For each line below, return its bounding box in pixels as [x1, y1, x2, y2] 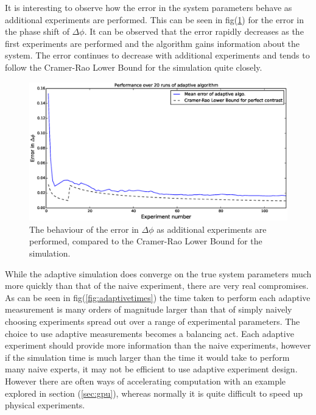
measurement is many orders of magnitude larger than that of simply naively [5, 303, 292, 316]
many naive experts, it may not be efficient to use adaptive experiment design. [5, 363, 298, 375]
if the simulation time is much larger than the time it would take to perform [5, 350, 290, 363]
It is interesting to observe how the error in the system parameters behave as [5, 1, 292, 13]
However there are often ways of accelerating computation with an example [5, 375, 286, 388]
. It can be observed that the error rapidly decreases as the [84, 25, 304, 38]
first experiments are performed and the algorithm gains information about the [5, 37, 300, 49]
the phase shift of [5, 25, 69, 38]
